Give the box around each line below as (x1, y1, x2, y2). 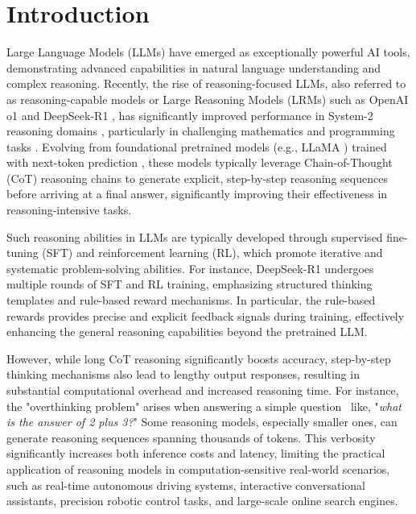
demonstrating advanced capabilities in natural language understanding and (6, 59, 381, 76)
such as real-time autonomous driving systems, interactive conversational (6, 476, 365, 493)
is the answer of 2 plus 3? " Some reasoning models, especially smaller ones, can (6, 413, 397, 430)
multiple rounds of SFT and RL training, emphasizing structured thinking (6, 276, 373, 292)
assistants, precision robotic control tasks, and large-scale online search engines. (6, 492, 398, 509)
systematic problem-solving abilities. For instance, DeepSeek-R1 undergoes (6, 259, 374, 276)
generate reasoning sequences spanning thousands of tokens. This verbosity (6, 429, 376, 446)
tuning (6, 244, 39, 261)
